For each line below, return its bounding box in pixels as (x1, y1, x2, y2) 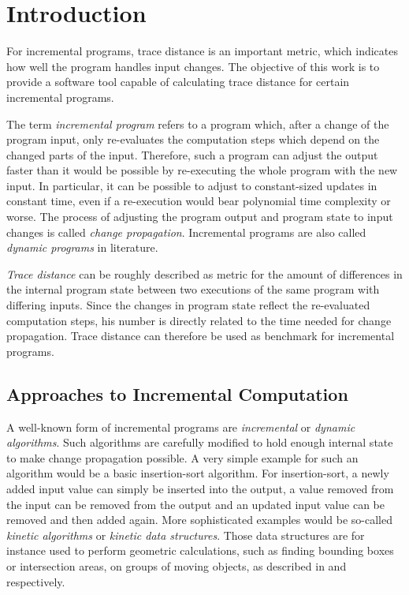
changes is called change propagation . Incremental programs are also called (6, 223, 366, 240)
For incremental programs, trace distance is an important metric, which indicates (6, 43, 398, 59)
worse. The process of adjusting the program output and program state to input (6, 208, 393, 225)
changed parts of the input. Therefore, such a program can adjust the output (6, 146, 378, 163)
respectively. (6, 573, 65, 589)
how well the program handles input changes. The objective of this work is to (6, 58, 380, 74)
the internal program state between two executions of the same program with (6, 281, 380, 297)
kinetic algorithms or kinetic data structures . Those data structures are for (6, 526, 365, 543)
